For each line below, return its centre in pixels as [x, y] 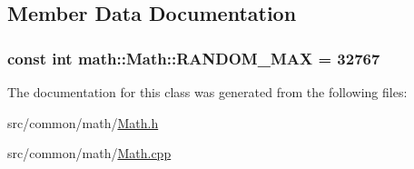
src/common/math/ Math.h [83, 122]
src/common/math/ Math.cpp [89, 153]
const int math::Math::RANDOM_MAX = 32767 [194, 58]
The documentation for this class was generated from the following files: [207, 92]
